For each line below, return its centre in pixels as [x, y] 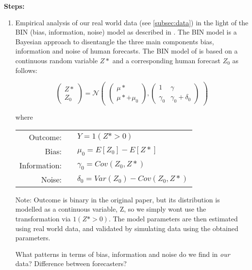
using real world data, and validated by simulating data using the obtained [127, 228]
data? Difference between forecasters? [71, 263]
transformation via [43, 219]
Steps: [14, 6]
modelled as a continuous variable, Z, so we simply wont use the [111, 209]
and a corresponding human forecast [167, 60]
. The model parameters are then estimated [173, 219]
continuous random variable [57, 60]
